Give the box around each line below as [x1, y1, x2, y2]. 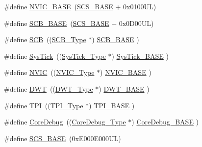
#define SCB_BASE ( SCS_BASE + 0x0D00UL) [4, 18, 154, 28]
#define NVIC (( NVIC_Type [4, 67, 95, 77]
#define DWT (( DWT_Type [4, 83, 93, 94]
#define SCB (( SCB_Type [4, 34, 86, 45]
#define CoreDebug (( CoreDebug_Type [4, 117, 126, 127]
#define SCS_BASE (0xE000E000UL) [4, 133, 121, 143]
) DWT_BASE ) [99, 83, 150, 94]
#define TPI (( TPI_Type [4, 100, 83, 110]
